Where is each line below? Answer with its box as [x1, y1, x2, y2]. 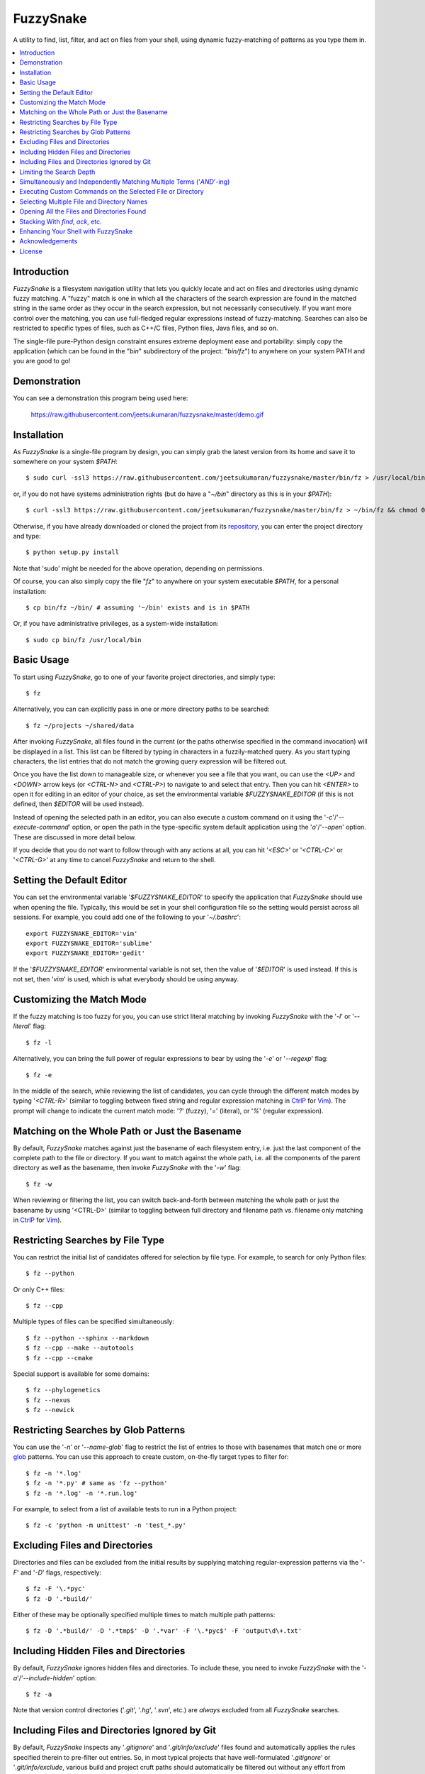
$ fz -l [25, 1038, 52, 1047]
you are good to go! [13, 357, 71, 365]
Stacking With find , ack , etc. [19, 217, 102, 226]
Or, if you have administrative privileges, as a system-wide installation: [13, 619, 219, 628]
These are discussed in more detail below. [13, 832, 137, 841]
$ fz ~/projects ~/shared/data [25, 721, 135, 729]
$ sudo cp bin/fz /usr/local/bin [25, 636, 142, 644]
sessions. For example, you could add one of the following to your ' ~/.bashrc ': [13, 913, 241, 922]
